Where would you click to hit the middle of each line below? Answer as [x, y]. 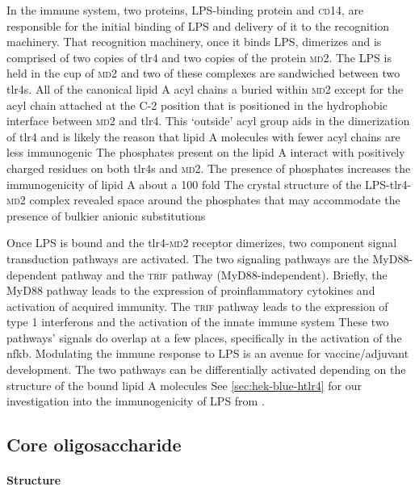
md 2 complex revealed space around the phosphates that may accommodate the [203, 200]
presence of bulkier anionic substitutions [106, 215]
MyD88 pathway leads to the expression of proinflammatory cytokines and [191, 290]
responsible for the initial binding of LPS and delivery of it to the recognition [198, 25]
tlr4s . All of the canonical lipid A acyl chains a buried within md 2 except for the [205, 88]
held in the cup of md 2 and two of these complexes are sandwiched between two [203, 73]
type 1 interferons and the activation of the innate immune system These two [198, 322]
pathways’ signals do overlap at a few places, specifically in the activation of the [204, 337]
